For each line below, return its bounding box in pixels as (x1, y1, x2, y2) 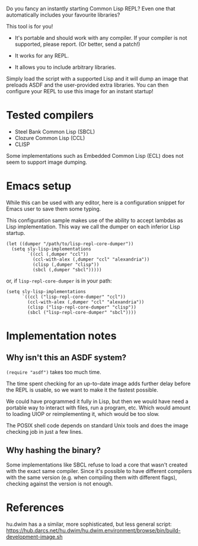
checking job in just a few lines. (6, 428, 83, 435)
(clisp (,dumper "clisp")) (32, 261, 100, 268)
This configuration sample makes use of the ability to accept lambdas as (6, 217, 183, 224)
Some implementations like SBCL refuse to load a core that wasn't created (6, 461, 188, 468)
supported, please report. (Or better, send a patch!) (14, 41, 140, 47)
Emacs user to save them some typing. (6, 205, 101, 212)
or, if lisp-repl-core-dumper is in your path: (6, 277, 112, 284)
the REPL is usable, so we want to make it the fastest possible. (6, 386, 158, 393)
